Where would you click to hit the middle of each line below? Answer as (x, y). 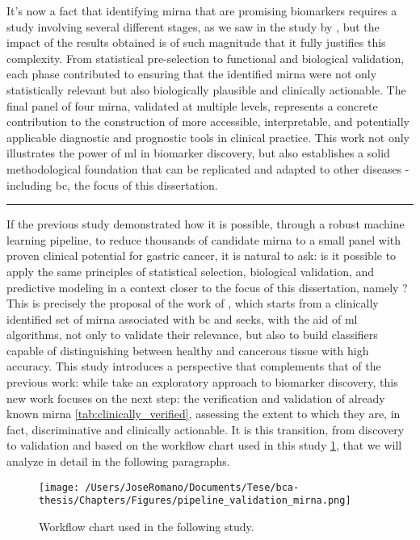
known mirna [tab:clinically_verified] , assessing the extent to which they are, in (204, 414)
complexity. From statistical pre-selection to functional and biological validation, (206, 58)
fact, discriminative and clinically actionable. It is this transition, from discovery (206, 429)
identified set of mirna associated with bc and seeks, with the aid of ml (182, 318)
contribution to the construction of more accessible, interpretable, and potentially (208, 121)
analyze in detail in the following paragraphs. (118, 461)
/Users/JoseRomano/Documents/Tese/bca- (192, 487)
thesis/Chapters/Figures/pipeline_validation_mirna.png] (195, 501)
